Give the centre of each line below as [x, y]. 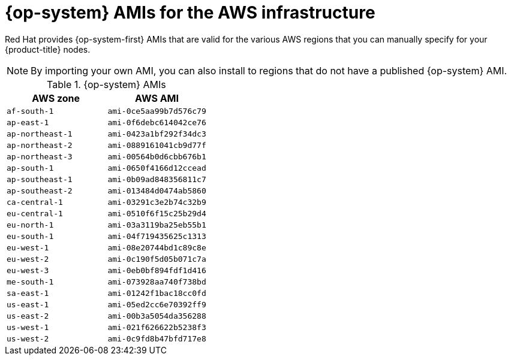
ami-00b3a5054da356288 [157, 316]
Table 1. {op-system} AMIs [106, 84]
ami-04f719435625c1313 [157, 236]
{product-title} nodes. [48, 49]
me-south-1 [30, 282]
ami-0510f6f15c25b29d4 [157, 213]
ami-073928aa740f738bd [157, 282]
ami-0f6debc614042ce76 [157, 122]
